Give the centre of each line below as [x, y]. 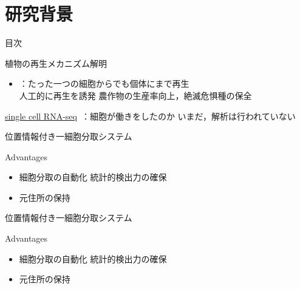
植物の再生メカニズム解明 [56, 63]
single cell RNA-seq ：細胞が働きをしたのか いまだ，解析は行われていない [150, 116]
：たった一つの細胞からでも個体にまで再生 [104, 83]
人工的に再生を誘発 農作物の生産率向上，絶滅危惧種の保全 [135, 95]
